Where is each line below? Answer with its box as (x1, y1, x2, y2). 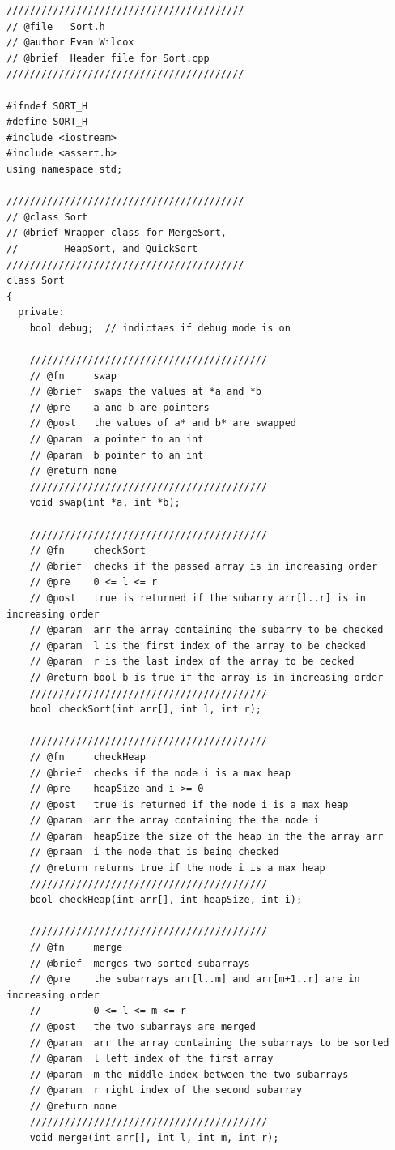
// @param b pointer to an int (29, 449, 204, 461)
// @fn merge (29, 942, 123, 954)
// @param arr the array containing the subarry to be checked (29, 624, 384, 636)
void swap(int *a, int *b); (29, 497, 181, 509)
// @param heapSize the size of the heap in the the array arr (29, 830, 384, 842)
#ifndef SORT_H (6, 100, 88, 112)
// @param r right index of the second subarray (29, 1084, 303, 1097)
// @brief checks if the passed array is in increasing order (29, 560, 378, 572)
